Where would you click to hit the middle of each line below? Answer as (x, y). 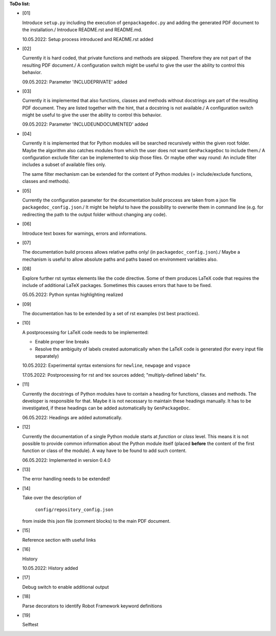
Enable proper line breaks (62, 342)
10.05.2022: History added (50, 568)
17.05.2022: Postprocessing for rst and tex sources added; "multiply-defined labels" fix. (114, 375)
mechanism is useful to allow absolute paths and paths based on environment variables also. (120, 259)
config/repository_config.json (74, 509)
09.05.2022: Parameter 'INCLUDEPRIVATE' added (75, 81)
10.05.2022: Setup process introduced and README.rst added (88, 39)
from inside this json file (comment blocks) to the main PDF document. (96, 521)
